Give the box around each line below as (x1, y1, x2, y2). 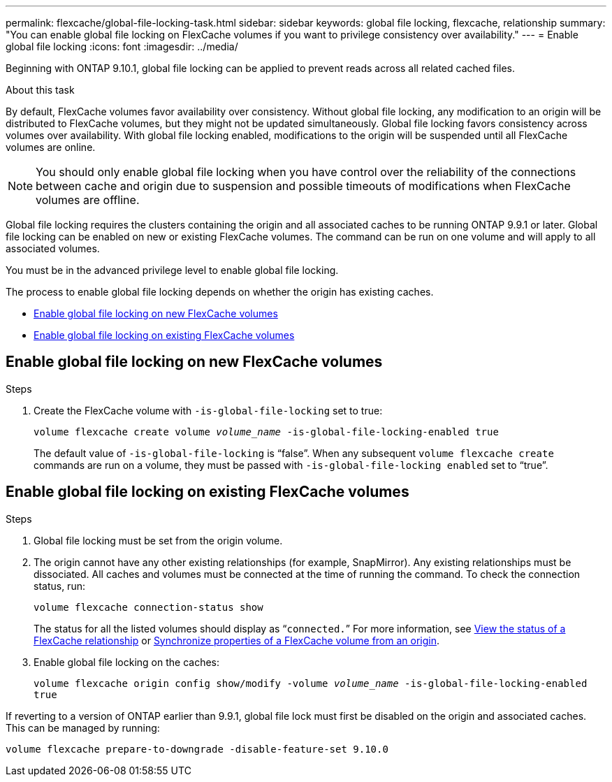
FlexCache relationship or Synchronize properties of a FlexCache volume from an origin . (34, 634, 440, 646)
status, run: (34, 579, 85, 592)
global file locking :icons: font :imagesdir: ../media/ (6, 41, 238, 52)
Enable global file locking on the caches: (34, 656, 220, 668)
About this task (6, 84, 75, 96)
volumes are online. (6, 141, 96, 153)
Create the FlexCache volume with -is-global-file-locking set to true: (34, 404, 383, 417)
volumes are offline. (36, 193, 140, 207)
